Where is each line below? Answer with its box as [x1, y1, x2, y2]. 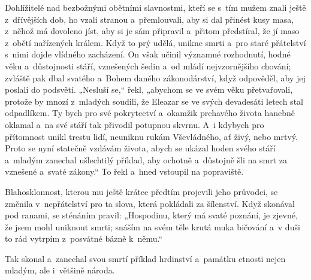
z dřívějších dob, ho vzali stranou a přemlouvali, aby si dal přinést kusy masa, [5, 13, 294, 25]
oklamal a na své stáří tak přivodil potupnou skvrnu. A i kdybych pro [5, 118, 264, 130]
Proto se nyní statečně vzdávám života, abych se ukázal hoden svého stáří [5, 142, 276, 154]
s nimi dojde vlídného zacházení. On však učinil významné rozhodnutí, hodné [5, 48, 291, 60]
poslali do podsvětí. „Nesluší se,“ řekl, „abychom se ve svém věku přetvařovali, [5, 83, 293, 96]
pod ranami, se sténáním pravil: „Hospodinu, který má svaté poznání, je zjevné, [5, 209, 298, 221]
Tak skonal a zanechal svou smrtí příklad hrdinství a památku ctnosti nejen [5, 252, 286, 264]
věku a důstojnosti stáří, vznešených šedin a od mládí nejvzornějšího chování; [5, 59, 291, 72]
